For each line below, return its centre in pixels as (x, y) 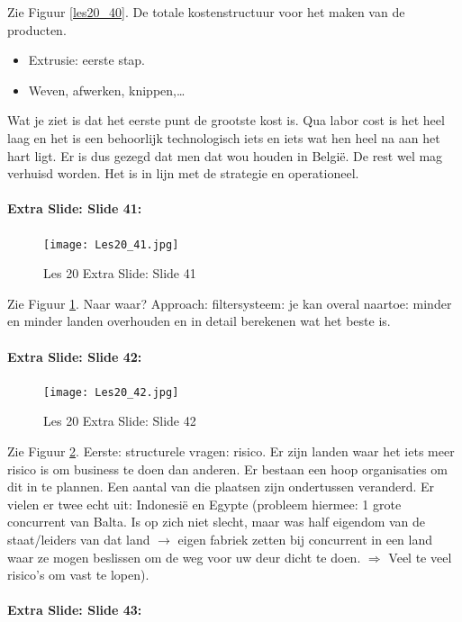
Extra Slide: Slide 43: (75, 610)
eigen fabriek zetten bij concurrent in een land (305, 539)
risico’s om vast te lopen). (78, 575)
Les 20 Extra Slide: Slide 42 (120, 421)
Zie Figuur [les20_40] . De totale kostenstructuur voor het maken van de (206, 12)
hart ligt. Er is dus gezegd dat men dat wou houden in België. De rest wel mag (225, 155)
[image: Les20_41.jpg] (111, 244)
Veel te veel (420, 557)
